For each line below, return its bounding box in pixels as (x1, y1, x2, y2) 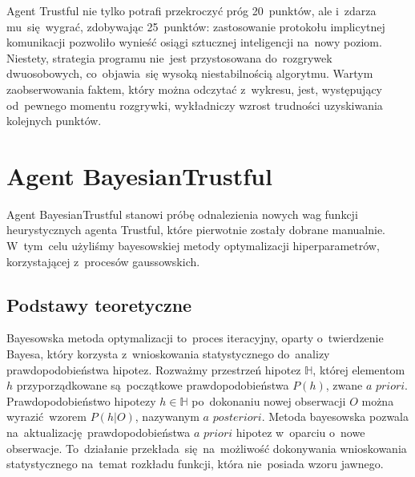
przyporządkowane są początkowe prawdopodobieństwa (16, 377, 289, 394)
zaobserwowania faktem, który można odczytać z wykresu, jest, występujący (6, 80, 382, 97)
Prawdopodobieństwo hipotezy (6, 392, 156, 409)
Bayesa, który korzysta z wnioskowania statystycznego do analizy (6, 346, 330, 362)
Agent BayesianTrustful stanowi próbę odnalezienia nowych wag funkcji (6, 205, 358, 222)
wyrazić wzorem (6, 408, 87, 425)
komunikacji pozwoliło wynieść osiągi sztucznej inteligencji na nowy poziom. (6, 34, 382, 51)
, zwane (325, 377, 363, 394)
